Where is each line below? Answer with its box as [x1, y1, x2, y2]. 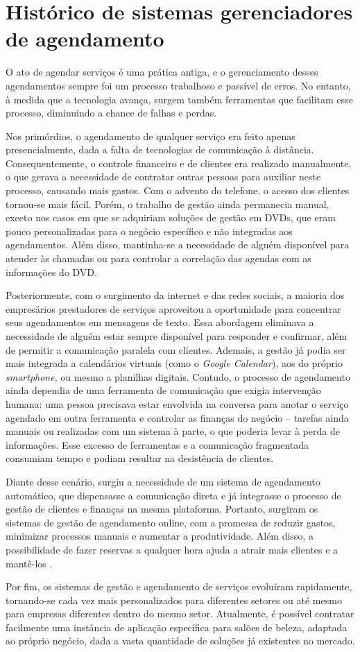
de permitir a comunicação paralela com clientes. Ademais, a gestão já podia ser [6, 342, 346, 357]
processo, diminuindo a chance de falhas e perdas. [6, 105, 217, 120]
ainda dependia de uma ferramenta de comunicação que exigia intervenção [6, 383, 321, 397]
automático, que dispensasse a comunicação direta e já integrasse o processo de [6, 488, 341, 502]
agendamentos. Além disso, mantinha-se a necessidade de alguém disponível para [6, 237, 350, 252]
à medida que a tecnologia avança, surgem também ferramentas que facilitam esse [6, 92, 353, 106]
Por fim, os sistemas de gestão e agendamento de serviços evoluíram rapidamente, [6, 579, 352, 594]
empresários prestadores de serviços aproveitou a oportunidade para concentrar [6, 301, 341, 316]
